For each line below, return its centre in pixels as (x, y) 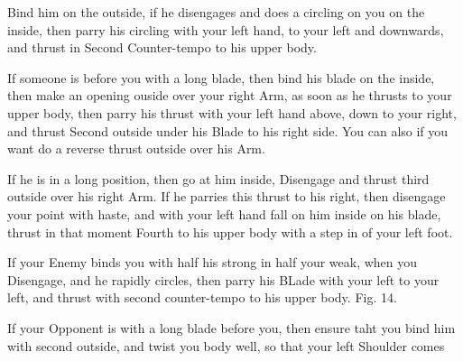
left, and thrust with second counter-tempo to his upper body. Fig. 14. (202, 297)
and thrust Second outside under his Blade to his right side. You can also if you (228, 130)
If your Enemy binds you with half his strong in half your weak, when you (213, 262)
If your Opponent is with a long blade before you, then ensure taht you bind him (231, 327)
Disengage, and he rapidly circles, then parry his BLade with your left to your (223, 279)
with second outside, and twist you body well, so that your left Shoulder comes (226, 345)
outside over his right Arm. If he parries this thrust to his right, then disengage (227, 196)
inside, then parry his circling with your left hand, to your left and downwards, (226, 29)
